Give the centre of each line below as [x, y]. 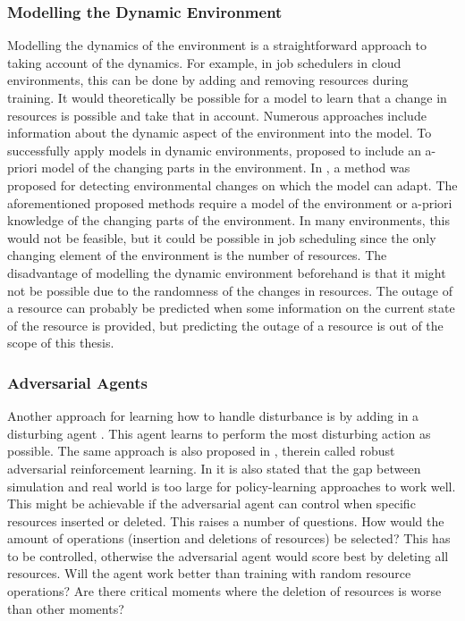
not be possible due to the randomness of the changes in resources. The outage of [230, 290]
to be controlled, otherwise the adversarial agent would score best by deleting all [228, 555]
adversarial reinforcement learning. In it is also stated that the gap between [214, 468]
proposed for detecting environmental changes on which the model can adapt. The [232, 185]
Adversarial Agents [78, 382]
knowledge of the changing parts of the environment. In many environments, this [229, 220]
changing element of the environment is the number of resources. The [197, 255]
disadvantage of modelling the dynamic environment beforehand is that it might [227, 272]
